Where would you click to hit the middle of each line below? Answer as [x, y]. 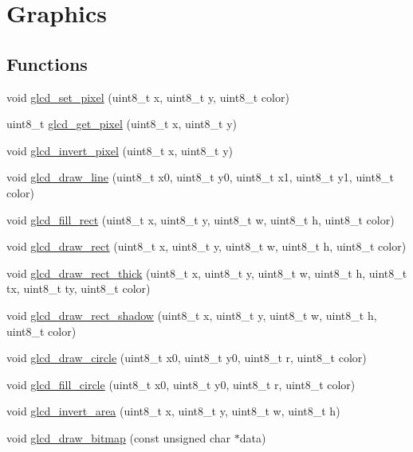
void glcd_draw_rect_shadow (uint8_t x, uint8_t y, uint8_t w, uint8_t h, [192, 315]
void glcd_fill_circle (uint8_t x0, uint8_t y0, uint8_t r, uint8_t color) [181, 384]
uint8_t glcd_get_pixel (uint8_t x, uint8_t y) [122, 124]
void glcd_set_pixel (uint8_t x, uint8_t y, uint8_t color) [148, 97]
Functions [47, 63]
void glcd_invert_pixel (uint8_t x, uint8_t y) [120, 150]
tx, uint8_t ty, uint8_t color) [79, 288]
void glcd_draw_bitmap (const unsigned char [119, 437]
